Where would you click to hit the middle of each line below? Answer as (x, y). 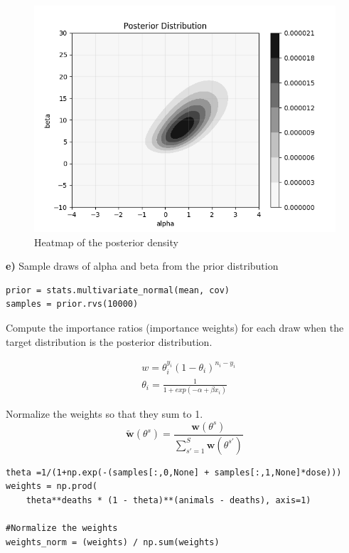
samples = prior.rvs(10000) (72, 304)
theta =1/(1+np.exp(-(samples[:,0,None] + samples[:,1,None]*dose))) (174, 472)
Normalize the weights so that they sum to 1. (104, 414)
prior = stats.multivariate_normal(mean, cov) (118, 290)
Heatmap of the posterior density (106, 242)
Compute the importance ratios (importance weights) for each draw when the (175, 327)
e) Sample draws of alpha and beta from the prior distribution (142, 266)
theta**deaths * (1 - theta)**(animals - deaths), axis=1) (168, 500)
